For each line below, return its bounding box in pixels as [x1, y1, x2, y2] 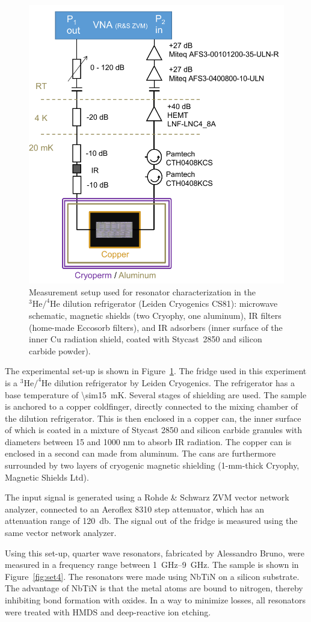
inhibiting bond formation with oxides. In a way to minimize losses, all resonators [5, 594, 306, 606]
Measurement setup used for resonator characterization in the [29, 285, 256, 298]
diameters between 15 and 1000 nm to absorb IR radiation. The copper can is [5, 435, 292, 448]
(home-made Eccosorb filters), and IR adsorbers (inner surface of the [29, 321, 283, 333]
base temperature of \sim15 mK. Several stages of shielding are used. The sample [5, 388, 307, 401]
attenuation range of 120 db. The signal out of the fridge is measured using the [5, 514, 298, 527]
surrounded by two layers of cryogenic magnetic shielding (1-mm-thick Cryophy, [5, 459, 300, 472]
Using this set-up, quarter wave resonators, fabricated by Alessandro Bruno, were [5, 546, 305, 559]
